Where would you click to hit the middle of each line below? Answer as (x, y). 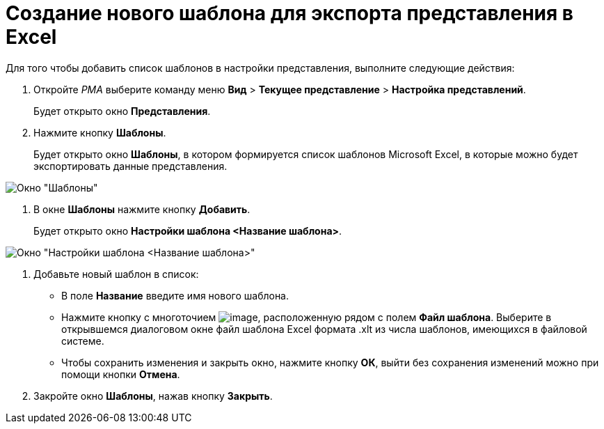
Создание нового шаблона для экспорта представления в (289, 13)
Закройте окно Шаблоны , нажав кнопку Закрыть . (153, 396)
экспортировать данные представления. (130, 166)
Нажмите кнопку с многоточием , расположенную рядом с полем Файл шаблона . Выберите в (307, 317)
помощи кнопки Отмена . (121, 374)
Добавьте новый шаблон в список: (116, 274)
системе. (83, 341)
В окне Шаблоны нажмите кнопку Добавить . (142, 209)
